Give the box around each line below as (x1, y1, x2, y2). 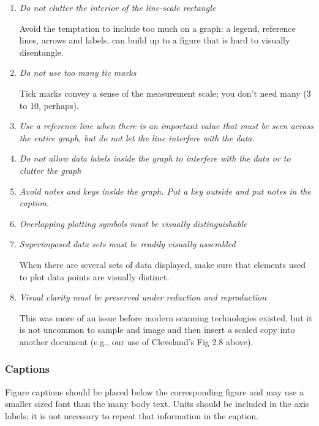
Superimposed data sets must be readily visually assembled (19, 237, 236, 250)
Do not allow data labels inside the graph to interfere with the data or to (19, 152, 291, 165)
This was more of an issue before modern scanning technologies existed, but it (19, 311, 312, 324)
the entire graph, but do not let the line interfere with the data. (19, 131, 255, 144)
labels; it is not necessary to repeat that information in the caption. (5, 409, 259, 422)
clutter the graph (19, 163, 81, 176)
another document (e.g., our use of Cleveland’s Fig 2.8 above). (19, 335, 253, 348)
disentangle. (19, 45, 64, 58)
